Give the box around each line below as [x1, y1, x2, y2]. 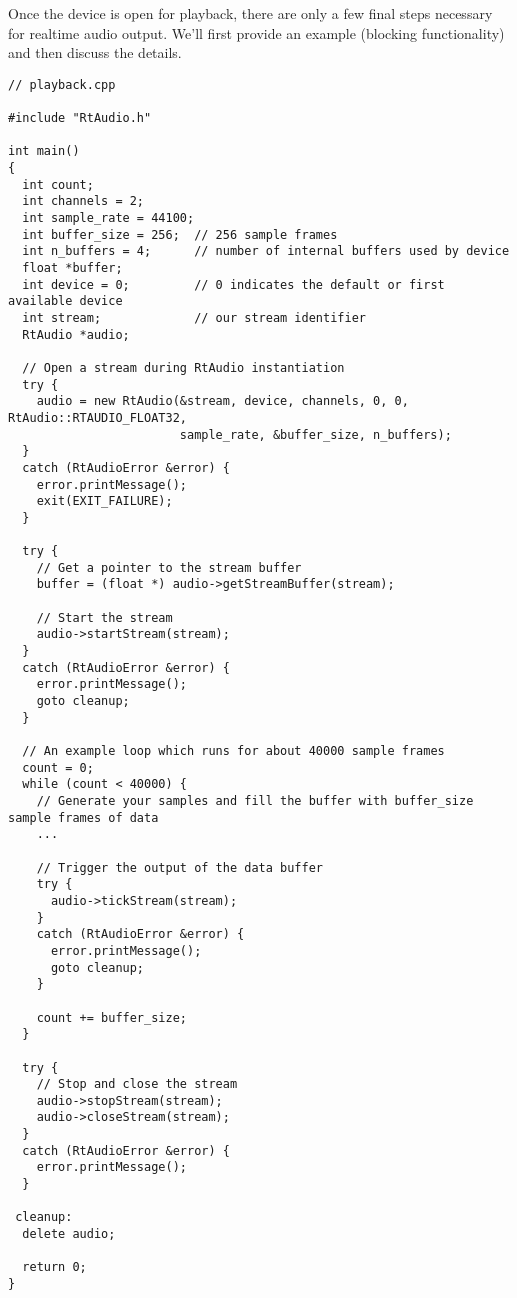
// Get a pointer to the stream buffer [36, 560, 302, 575]
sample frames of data [8, 810, 159, 825]
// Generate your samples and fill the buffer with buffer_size [36, 794, 474, 808]
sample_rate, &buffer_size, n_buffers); [179, 427, 452, 442]
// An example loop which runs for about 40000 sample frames [22, 744, 445, 759]
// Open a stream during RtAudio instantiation [22, 360, 345, 375]
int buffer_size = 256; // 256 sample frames [22, 227, 338, 242]
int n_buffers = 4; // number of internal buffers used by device [22, 244, 510, 259]
